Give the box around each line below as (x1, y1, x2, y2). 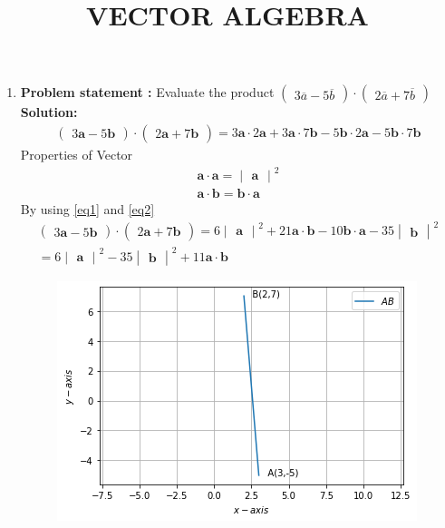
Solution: (20, 103, 78, 122)
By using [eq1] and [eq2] (20, 200, 155, 219)
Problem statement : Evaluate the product (20, 83, 275, 102)
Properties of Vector (20, 145, 133, 163)
